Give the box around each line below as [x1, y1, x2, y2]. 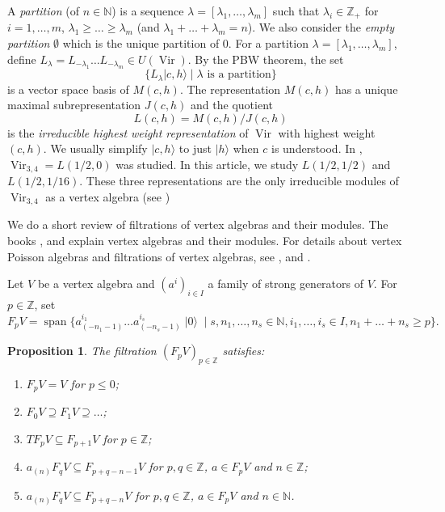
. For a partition [228, 35, 309, 52]
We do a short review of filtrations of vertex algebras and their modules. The [7, 216, 388, 233]
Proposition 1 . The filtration [7, 342, 157, 359]
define [7, 50, 36, 67]
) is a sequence [111, 2, 184, 19]
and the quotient [191, 96, 273, 113]
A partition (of [7, 2, 79, 19]
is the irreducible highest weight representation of [7, 124, 249, 141]
